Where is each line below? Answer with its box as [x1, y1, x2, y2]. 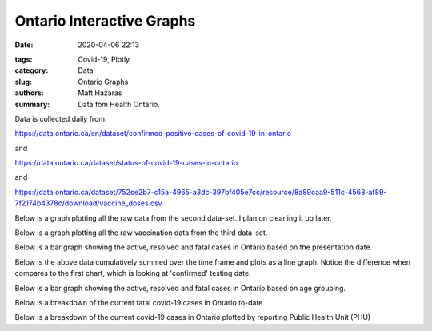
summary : [14, 99, 50, 109]
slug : [14, 77, 32, 86]
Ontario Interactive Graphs [14, 12, 196, 30]
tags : [14, 54, 33, 64]
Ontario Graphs [78, 77, 129, 86]
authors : [14, 88, 44, 98]
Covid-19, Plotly [78, 54, 130, 64]
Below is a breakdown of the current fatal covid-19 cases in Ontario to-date [14, 297, 263, 307]
